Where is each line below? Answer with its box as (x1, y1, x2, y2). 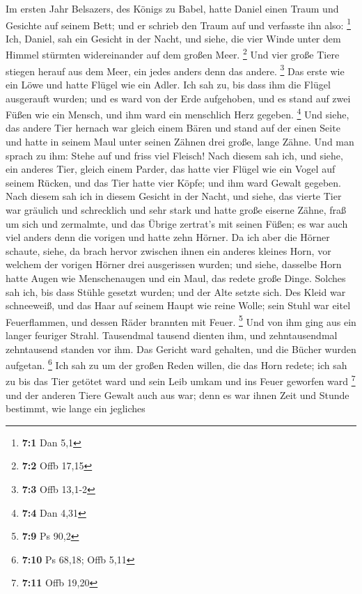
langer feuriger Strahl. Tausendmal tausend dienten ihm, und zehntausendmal (6, 327, 338, 342)
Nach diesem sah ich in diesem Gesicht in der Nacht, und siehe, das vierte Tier (6, 189, 342, 203)
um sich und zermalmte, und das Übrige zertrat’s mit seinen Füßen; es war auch (6, 216, 348, 230)
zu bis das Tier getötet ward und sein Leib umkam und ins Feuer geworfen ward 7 (6, 372, 356, 389)
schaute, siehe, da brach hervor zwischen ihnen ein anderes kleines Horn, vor (6, 243, 331, 258)
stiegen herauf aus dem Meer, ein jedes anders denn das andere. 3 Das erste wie (6, 61, 345, 78)
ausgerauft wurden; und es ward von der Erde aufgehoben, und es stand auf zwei (6, 91, 351, 105)
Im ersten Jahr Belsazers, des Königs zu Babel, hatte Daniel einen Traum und (6, 1, 339, 15)
